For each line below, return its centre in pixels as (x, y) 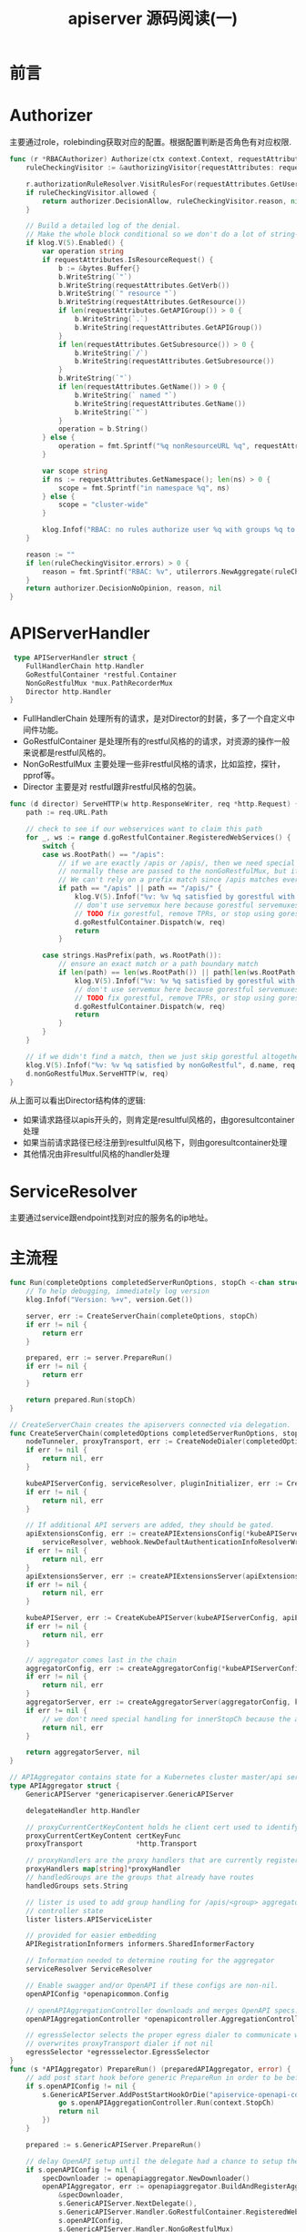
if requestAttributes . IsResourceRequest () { (128, 260)
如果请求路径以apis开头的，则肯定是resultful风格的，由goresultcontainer (158, 1120)
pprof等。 (41, 776)
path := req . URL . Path (66, 813)
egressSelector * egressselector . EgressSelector (117, 2053)
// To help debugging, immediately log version (117, 1291)
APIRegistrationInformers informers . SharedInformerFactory (140, 1944)
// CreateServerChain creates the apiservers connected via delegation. (150, 1425)
